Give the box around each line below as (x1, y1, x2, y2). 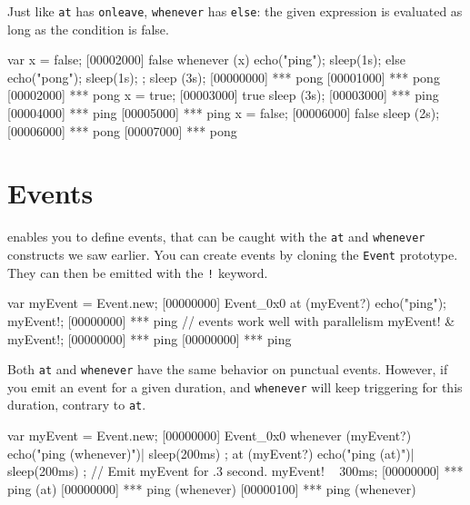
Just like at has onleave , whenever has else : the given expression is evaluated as (7, 2, 463, 20)
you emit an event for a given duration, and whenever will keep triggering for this (7, 377, 463, 396)
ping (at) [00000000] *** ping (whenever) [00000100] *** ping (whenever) (7, 479, 416, 498)
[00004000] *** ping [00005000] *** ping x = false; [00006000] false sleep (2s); (7, 104, 440, 123)
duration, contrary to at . (7, 395, 146, 414)
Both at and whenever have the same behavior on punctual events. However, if (7, 360, 448, 379)
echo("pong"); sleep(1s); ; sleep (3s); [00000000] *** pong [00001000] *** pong (7, 67, 440, 86)
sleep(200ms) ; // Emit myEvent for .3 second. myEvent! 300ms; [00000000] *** (7, 461, 464, 480)
